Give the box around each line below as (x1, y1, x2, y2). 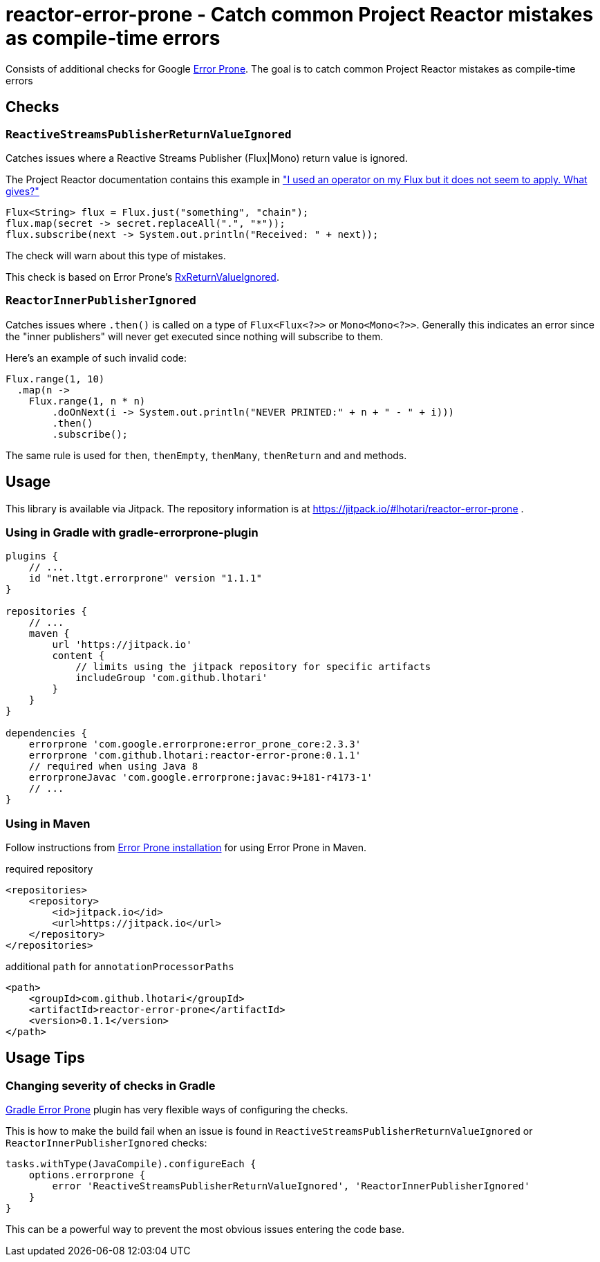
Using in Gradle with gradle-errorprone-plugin (6, 525, 259, 539)
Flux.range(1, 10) (6, 373, 105, 384)
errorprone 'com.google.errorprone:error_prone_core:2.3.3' (28, 739, 362, 750)
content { (52, 650, 105, 662)
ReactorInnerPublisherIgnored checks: (6, 1137, 207, 1149)
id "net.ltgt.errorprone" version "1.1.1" (28, 573, 262, 584)
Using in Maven (6, 816, 91, 830)
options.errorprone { (28, 1169, 146, 1181)
